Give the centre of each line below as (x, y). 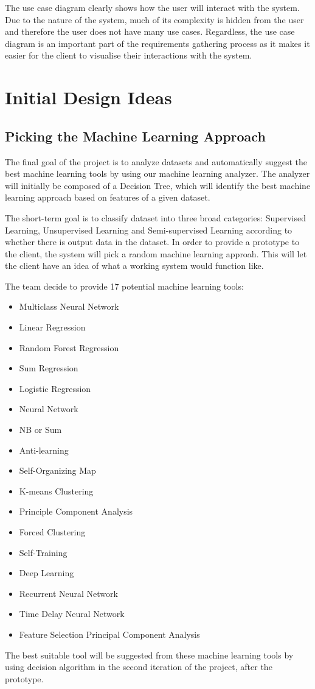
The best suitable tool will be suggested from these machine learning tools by (149, 655)
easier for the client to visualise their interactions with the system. (129, 55)
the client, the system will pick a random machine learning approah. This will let (156, 253)
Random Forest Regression (69, 347)
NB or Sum (40, 430)
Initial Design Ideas (88, 97)
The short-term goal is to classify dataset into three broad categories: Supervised (156, 217)
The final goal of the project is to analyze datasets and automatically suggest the (156, 161)
